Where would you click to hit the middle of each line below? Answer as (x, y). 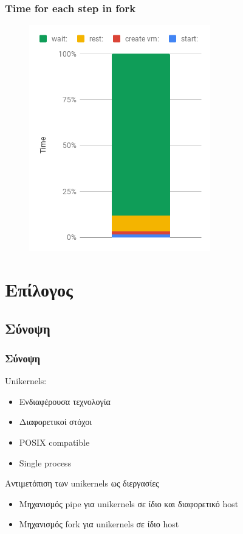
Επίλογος (39, 289)
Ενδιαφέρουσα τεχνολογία (65, 401)
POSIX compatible (54, 442)
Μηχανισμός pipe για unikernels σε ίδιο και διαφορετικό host (129, 503)
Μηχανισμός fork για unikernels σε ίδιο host (99, 524)
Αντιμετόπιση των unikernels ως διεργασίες (82, 483)
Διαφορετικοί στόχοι (55, 422)
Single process (45, 462)
